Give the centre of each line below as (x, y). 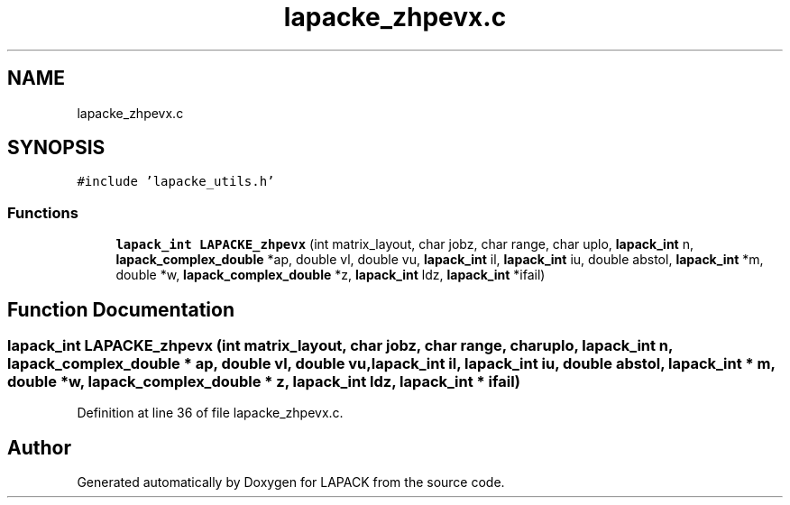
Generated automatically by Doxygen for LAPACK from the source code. (291, 482)
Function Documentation (121, 309)
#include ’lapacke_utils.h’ (176, 182)
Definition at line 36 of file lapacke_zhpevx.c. (210, 413)
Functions (43, 212)
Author (39, 447)
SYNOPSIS (56, 148)
